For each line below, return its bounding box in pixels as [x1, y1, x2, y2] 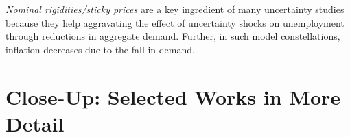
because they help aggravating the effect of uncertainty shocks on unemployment [5, 15, 345, 29]
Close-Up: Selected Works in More [5, 82, 341, 110]
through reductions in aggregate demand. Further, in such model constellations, [5, 29, 340, 43]
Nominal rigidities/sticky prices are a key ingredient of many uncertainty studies [5, 2, 345, 16]
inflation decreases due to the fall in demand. [5, 42, 195, 56]
